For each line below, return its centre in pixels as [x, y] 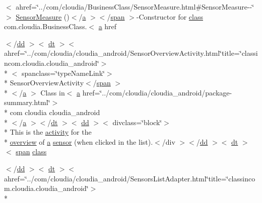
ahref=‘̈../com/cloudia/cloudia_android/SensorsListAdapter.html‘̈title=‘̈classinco [130, 178]
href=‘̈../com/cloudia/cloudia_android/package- [157, 92]
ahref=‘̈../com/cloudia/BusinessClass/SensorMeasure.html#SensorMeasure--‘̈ [135, 7]
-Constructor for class [170, 16]
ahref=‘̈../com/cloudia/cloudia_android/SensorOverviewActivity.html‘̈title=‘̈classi [131, 53]
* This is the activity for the [48, 132]
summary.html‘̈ [27, 102]
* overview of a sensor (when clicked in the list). [79, 141]
